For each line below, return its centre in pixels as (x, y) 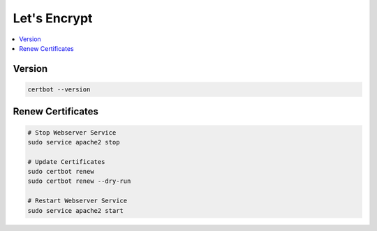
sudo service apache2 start (75, 210)
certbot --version (59, 89)
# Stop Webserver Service (72, 132)
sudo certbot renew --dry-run (79, 181)
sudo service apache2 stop (74, 142)
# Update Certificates (66, 162)
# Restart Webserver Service (77, 201)
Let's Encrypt (53, 18)
